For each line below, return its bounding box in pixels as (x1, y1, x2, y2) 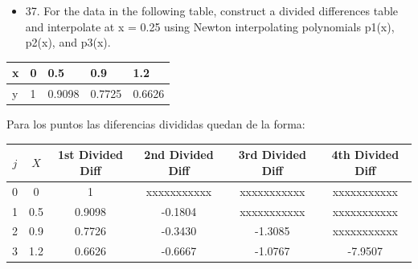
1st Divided (57, 146, 123, 163)
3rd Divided (238, 146, 306, 163)
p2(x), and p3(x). (25, 34, 111, 51)
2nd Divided (144, 146, 214, 163)
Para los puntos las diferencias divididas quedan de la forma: (6, 116, 305, 132)
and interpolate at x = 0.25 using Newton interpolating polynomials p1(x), (25, 18, 395, 35)
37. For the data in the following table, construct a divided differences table (25, 2, 399, 18)
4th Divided (331, 146, 400, 163)
